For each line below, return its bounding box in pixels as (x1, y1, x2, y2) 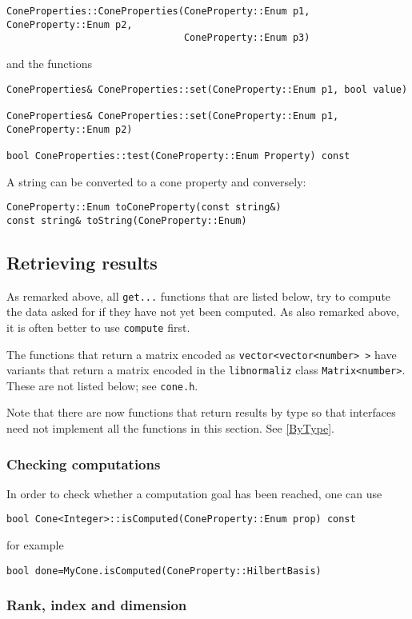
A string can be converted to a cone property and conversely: (6, 173, 306, 190)
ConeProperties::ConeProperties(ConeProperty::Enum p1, (6, 6, 310, 17)
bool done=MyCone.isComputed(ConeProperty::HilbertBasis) (6, 565, 322, 577)
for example (6, 537, 64, 553)
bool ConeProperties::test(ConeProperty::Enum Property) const (6, 150, 350, 162)
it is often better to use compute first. (6, 318, 190, 335)
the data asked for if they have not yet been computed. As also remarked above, (6, 303, 400, 320)
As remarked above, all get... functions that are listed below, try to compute (6, 287, 391, 304)
